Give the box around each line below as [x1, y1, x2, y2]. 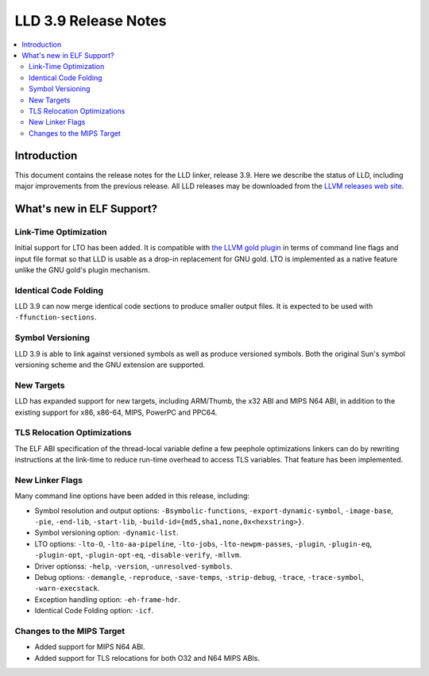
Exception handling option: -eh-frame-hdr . [34, 594, 180, 604]
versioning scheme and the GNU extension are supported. [14, 360, 206, 369]
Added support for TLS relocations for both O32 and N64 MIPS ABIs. [34, 653, 260, 662]
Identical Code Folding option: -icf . [34, 606, 154, 616]
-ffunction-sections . [14, 312, 97, 322]
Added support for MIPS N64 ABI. [34, 642, 146, 651]
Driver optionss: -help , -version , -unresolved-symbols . [34, 561, 233, 571]
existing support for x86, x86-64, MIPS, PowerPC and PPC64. [14, 408, 218, 417]
